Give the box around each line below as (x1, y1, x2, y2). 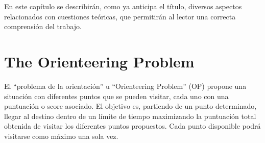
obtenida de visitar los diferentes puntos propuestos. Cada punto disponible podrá (4, 121, 261, 131)
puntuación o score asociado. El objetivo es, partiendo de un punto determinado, (4, 101, 257, 111)
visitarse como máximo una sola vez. (4, 130, 118, 141)
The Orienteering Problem (4, 51, 195, 71)
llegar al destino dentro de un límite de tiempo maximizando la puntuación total (4, 110, 256, 121)
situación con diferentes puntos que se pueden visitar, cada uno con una (4, 90, 229, 101)
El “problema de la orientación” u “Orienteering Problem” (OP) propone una (4, 80, 247, 91)
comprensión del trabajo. (4, 21, 82, 32)
